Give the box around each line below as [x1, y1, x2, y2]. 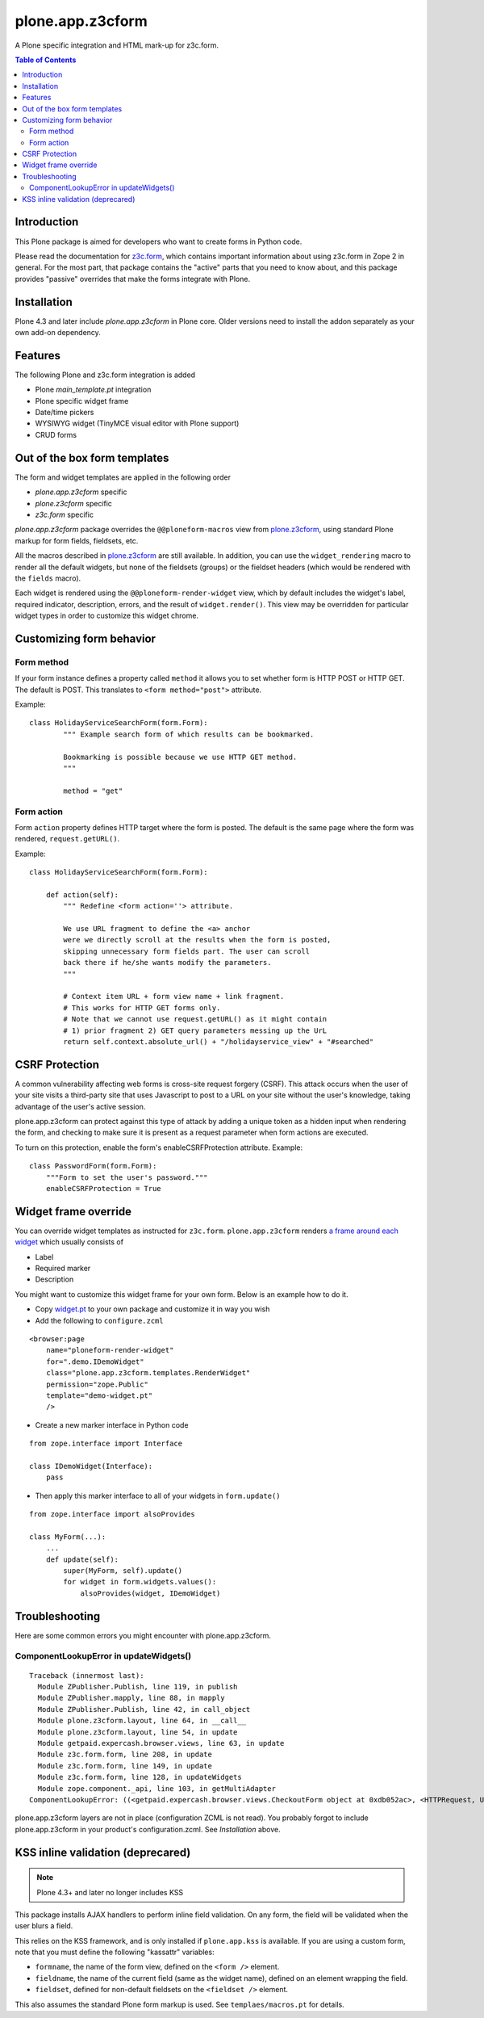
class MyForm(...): [29, 1532, 106, 1542]
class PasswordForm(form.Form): [29, 1161, 157, 1171]
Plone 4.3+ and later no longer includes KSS [36, 1887, 184, 1897]
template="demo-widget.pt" [45, 1391, 153, 1400]
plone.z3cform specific [35, 498, 113, 508]
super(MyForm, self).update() [63, 1567, 183, 1575]
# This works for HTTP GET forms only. [63, 1003, 221, 1013]
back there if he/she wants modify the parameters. [63, 958, 272, 967]
